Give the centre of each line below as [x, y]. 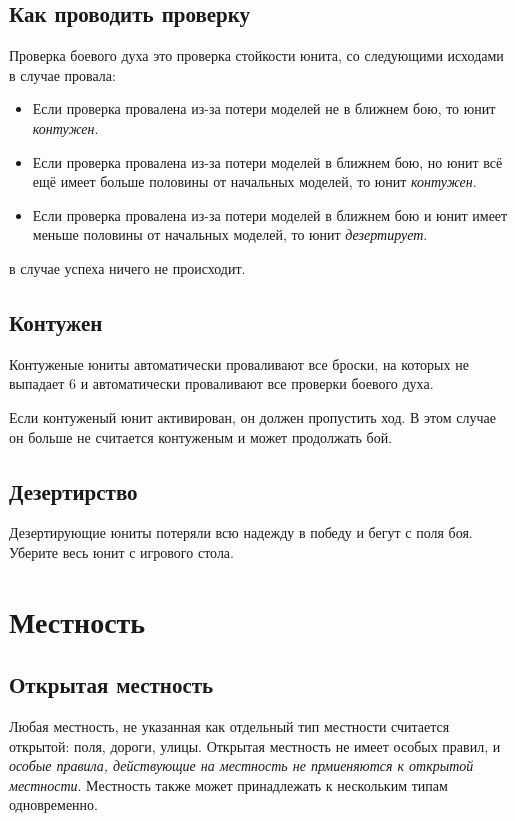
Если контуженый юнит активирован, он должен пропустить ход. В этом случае [252, 416]
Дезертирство [73, 490]
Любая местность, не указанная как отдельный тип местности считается [229, 726]
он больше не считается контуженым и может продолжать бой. [201, 436]
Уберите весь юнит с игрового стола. [121, 551]
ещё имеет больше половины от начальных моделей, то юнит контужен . [254, 181]
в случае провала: [62, 74]
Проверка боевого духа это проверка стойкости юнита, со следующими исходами [256, 55]
